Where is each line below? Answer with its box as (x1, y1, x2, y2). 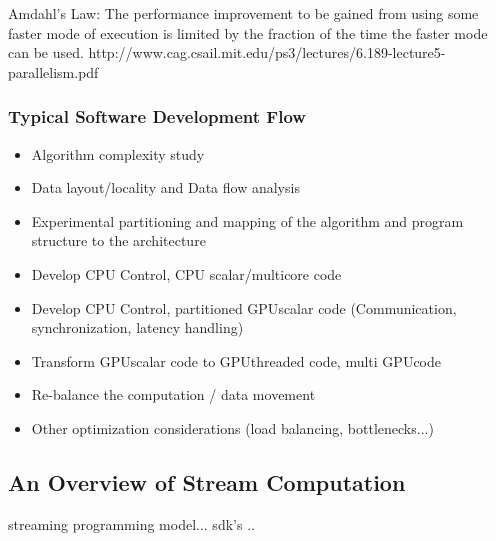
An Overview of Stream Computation (8, 466, 406, 497)
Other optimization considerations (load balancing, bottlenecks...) (31, 417, 434, 438)
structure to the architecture (31, 230, 206, 251)
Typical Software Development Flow (8, 104, 306, 129)
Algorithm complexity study (31, 143, 205, 164)
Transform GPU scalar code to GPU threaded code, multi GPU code (31, 350, 441, 371)
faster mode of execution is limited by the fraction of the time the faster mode (8, 22, 488, 43)
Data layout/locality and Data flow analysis (31, 177, 300, 198)
